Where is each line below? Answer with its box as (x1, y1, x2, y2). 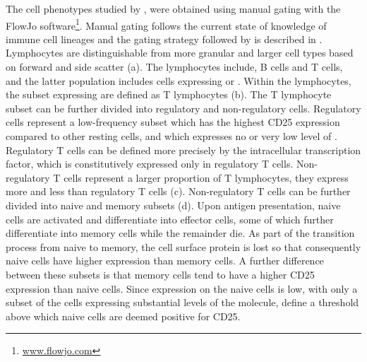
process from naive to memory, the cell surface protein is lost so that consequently (6, 239, 361, 254)
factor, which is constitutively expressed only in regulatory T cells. (6, 156, 294, 171)
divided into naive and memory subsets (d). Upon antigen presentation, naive (6, 197, 341, 212)
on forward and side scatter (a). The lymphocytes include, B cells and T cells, (6, 59, 343, 74)
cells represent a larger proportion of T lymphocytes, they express (64, 170, 349, 185)
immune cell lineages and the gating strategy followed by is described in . (6, 31, 323, 46)
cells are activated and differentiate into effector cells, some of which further (6, 211, 334, 226)
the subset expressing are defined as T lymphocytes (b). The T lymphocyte (6, 87, 332, 102)
